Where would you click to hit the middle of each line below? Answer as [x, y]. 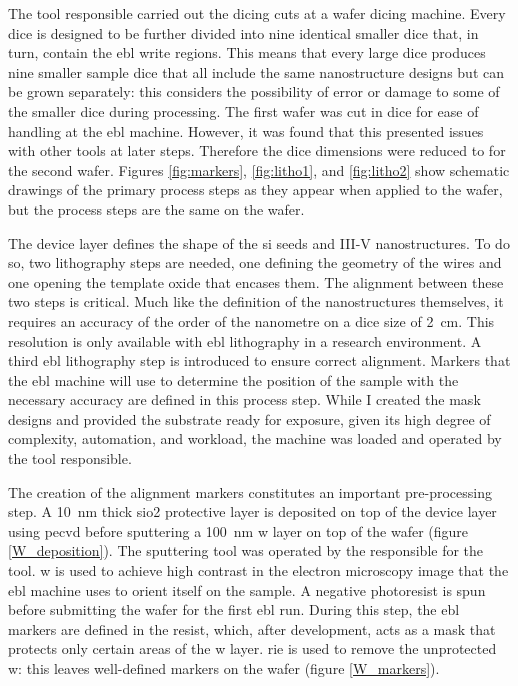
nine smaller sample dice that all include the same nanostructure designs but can [256, 71]
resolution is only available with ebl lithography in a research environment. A [245, 340]
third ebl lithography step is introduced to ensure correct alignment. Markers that [259, 360]
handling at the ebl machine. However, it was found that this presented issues [246, 130]
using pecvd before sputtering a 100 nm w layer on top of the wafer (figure [238, 530]
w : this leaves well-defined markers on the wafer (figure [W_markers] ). [224, 668]
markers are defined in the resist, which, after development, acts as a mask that [252, 628]
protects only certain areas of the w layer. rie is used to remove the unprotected [252, 648]
